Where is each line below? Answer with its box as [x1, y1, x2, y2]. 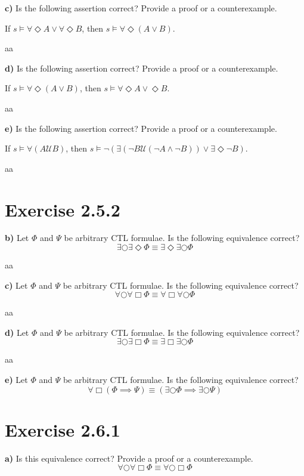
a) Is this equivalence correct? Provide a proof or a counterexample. [5, 452, 253, 464]
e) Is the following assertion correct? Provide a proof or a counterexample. [5, 122, 277, 134]
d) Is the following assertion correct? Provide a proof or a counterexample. [5, 61, 278, 74]
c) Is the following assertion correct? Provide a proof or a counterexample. [5, 2, 277, 14]
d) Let [5, 326, 29, 338]
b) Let [5, 231, 29, 244]
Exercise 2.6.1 [5, 417, 120, 441]
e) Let [5, 373, 28, 386]
